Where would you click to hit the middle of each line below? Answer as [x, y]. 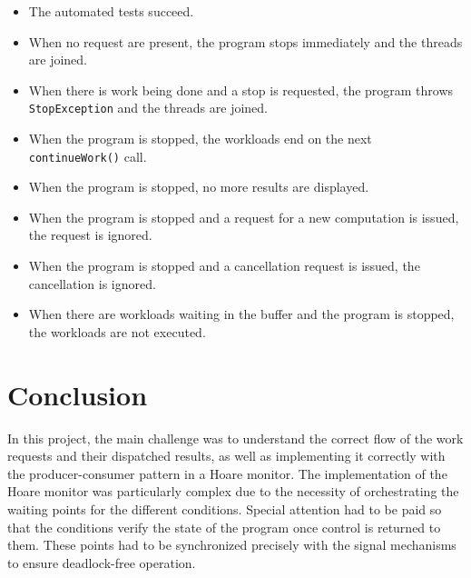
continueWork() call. [88, 156]
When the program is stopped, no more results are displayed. [199, 187]
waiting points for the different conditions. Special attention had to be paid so [225, 508]
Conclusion [78, 394]
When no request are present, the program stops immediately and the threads [245, 41]
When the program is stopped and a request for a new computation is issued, [244, 217]
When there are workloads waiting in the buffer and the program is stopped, [241, 314]
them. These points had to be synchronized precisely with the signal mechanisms [232, 545]
